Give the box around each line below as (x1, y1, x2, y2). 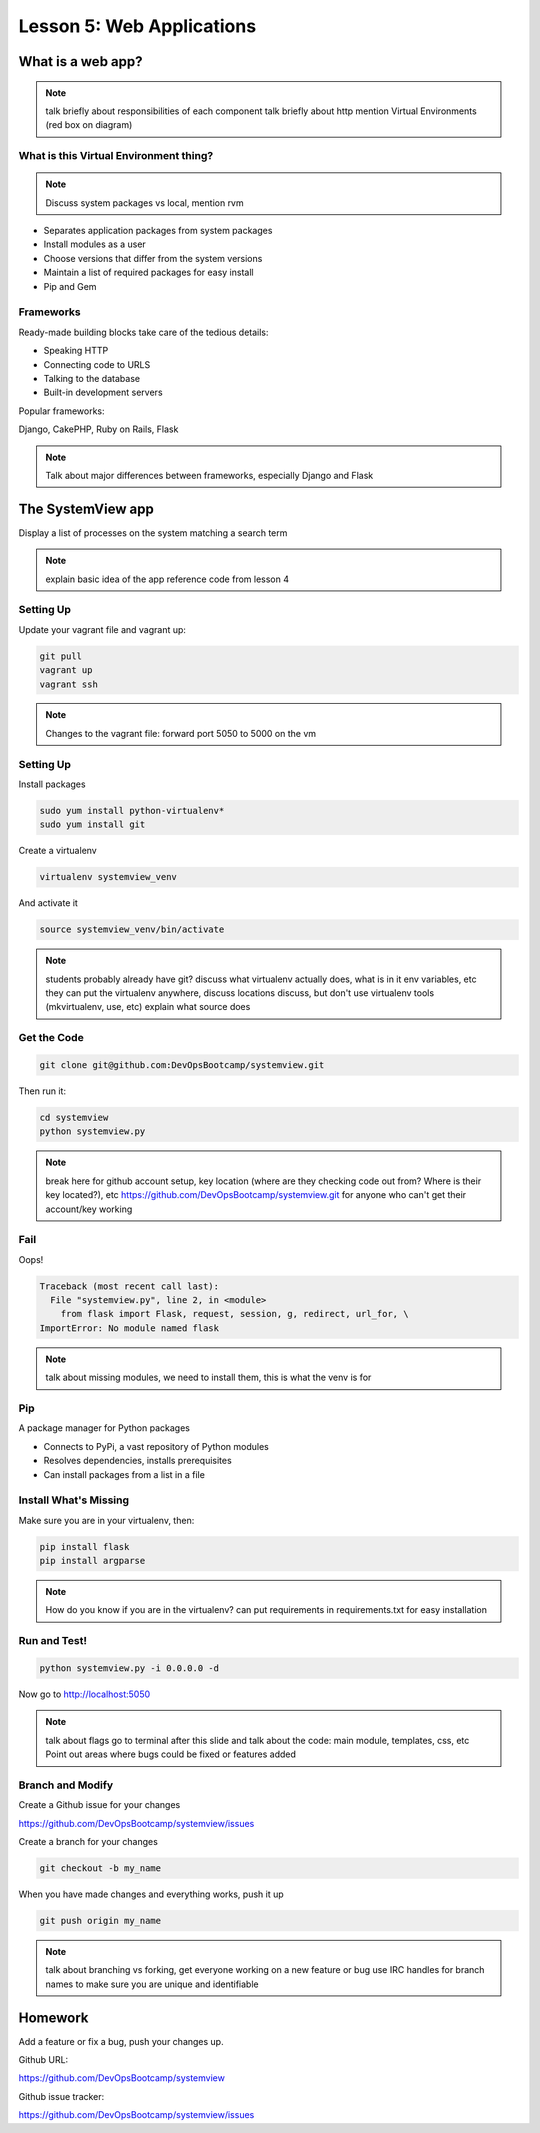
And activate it (18, 897, 79, 909)
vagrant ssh (39, 678, 99, 690)
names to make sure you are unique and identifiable (45, 1978, 259, 1990)
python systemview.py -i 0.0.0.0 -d (39, 1662, 220, 1674)
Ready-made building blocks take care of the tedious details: (18, 326, 269, 338)
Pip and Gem (43, 280, 97, 292)
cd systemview (39, 1112, 109, 1123)
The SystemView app (18, 500, 154, 517)
